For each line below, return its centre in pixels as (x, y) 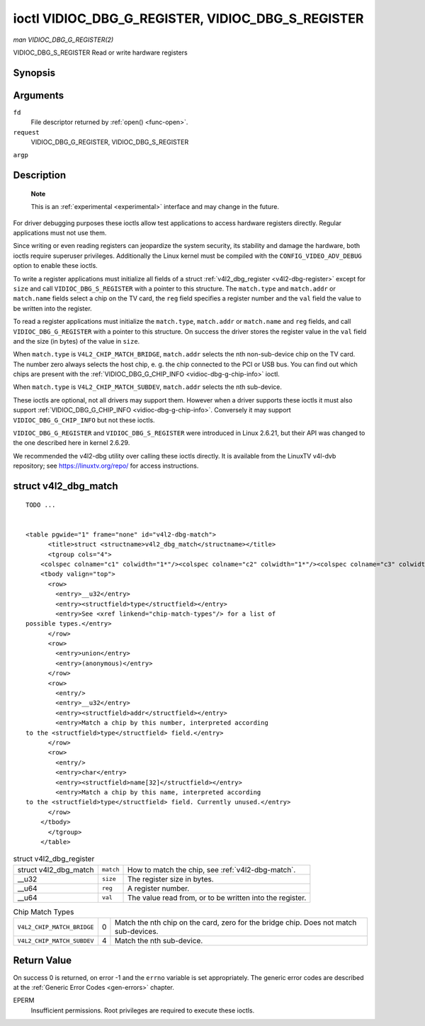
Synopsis (34, 73)
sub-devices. (136, 932)
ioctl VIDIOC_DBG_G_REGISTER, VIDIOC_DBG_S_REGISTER (188, 18)
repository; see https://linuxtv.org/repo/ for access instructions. (106, 466)
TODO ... (41, 504)
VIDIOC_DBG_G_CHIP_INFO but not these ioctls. (84, 420)
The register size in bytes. (171, 879)
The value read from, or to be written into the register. (217, 898)
